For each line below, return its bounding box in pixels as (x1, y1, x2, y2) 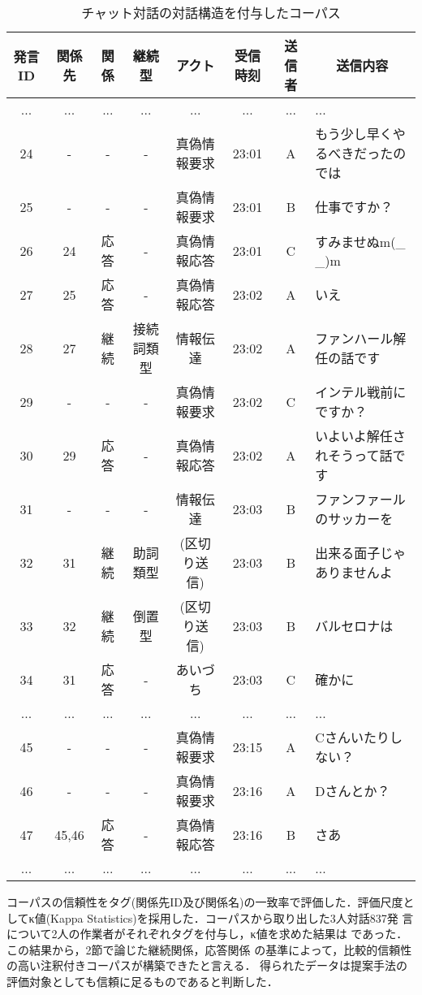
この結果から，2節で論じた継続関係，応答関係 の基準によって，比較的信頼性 (6, 941, 412, 958)
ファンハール (315, 329, 394, 348)
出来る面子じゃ (315, 543, 407, 562)
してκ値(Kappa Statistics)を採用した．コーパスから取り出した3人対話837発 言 (6, 909, 414, 926)
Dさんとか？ (315, 781, 390, 800)
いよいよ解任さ (315, 426, 406, 445)
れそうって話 (315, 446, 393, 465)
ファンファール (315, 490, 406, 508)
